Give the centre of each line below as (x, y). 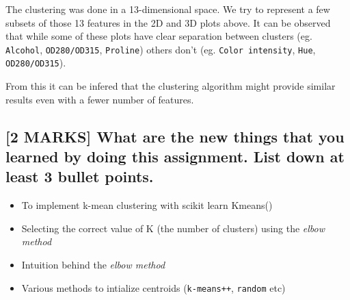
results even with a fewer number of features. (100, 99)
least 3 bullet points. (80, 176)
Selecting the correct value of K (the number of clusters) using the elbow (173, 228)
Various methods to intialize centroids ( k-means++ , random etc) (153, 287)
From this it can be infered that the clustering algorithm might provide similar (171, 86)
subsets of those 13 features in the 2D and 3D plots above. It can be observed (168, 22)
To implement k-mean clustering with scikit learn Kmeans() (147, 205)
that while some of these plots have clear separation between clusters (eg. (159, 36)
